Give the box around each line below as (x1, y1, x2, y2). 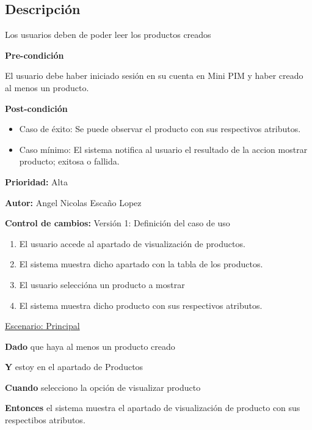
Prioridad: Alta (5, 175, 68, 188)
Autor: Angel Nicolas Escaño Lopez (5, 196, 142, 209)
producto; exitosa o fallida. (19, 155, 120, 168)
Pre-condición (5, 48, 64, 61)
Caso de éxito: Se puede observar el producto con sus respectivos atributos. (19, 122, 301, 135)
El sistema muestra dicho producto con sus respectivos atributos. (19, 298, 263, 311)
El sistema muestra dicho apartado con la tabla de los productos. (19, 258, 263, 270)
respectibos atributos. (5, 413, 85, 426)
